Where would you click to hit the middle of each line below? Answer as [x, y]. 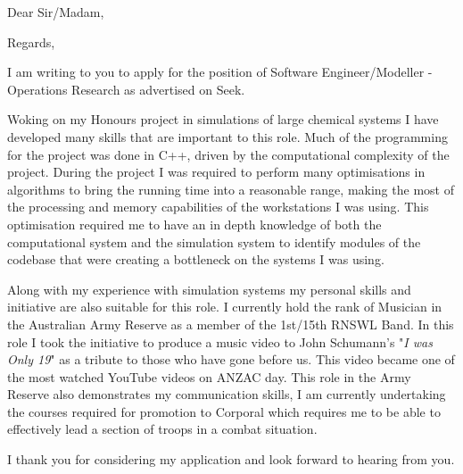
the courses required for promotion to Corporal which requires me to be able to [224, 411]
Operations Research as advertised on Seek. [126, 89]
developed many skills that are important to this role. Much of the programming [227, 136]
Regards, [31, 42]
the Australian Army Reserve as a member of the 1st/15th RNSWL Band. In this [231, 324]
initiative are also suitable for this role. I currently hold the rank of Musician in [225, 307]
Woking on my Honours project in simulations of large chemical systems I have [223, 119]
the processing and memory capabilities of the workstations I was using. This [218, 207]
